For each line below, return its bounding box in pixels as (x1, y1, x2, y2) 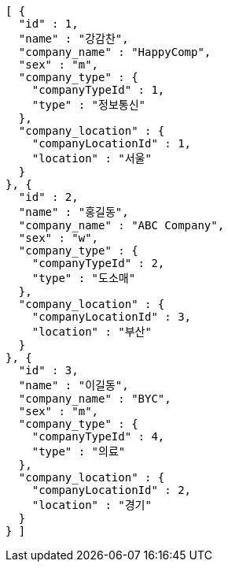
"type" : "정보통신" (31, 98, 145, 111)
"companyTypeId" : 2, (31, 257, 165, 269)
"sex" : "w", (18, 232, 99, 244)
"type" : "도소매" (31, 272, 136, 284)
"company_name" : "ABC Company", (18, 219, 225, 232)
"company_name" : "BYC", (18, 392, 171, 405)
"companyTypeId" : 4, (31, 430, 165, 443)
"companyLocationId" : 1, (31, 137, 192, 150)
